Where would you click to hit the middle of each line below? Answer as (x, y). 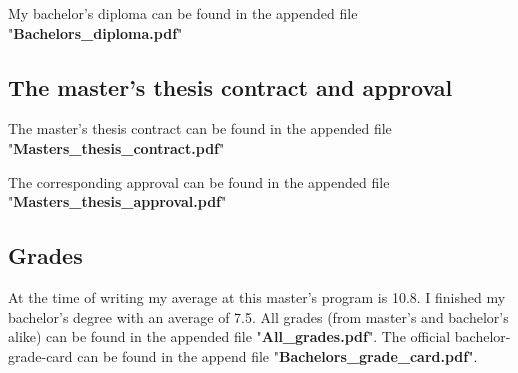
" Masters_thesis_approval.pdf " (117, 201)
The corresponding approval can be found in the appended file (199, 181)
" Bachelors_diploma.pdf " (95, 32)
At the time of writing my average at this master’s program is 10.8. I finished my (257, 296)
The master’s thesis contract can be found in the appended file (200, 128)
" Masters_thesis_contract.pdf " (116, 147)
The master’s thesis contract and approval (230, 86)
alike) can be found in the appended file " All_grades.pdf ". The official (229, 336)
